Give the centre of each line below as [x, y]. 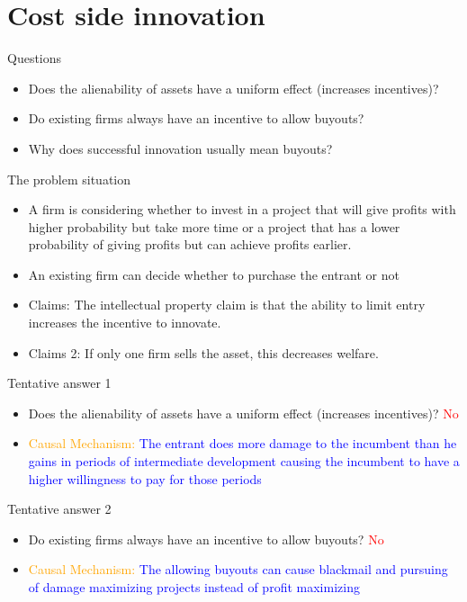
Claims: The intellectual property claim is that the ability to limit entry [227, 305]
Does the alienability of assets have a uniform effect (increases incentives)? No [243, 413]
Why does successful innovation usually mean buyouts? [180, 148]
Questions [35, 58]
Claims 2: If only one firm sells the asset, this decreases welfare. [203, 352]
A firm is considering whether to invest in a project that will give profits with [242, 209]
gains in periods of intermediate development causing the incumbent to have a [244, 461]
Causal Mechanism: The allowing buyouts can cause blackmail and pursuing [238, 569]
